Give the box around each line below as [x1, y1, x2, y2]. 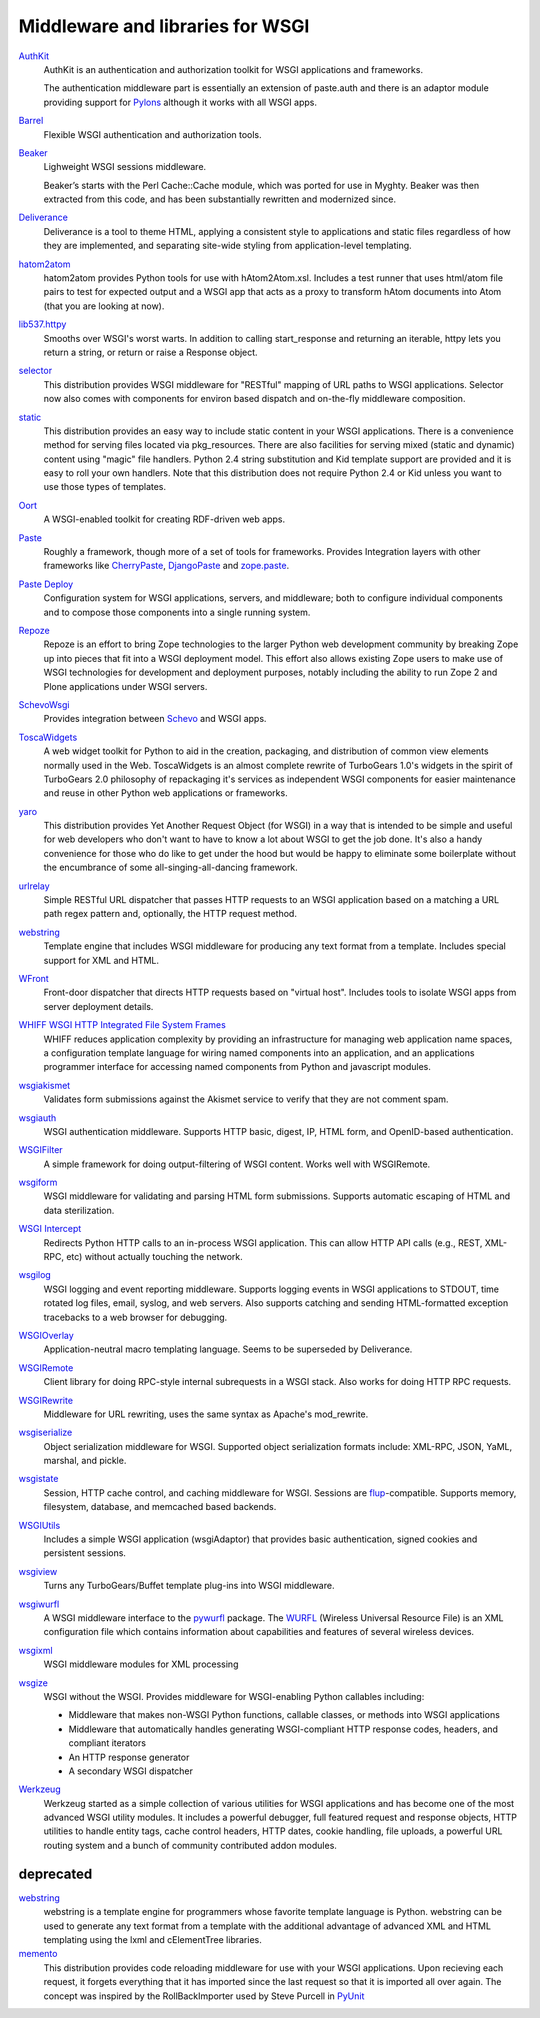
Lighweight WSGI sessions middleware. [43, 161, 207, 173]
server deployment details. [43, 1000, 154, 1012]
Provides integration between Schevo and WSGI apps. [43, 713, 267, 725]
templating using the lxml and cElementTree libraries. [43, 1933, 262, 1945]
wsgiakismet [18, 1079, 71, 1091]
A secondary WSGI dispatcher [68, 1765, 194, 1777]
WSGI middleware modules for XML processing [43, 1658, 239, 1670]
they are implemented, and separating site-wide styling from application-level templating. [43, 240, 412, 252]
